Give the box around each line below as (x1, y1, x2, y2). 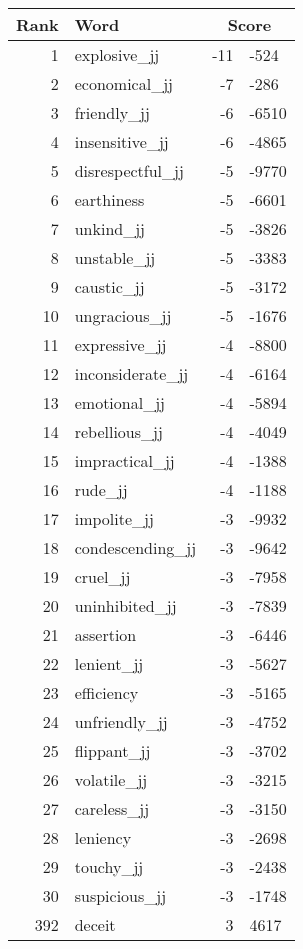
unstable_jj (74, 246, 156, 269)
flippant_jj (74, 739, 151, 762)
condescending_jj (74, 536, 197, 559)
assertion (74, 623, 137, 646)
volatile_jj (74, 768, 148, 791)
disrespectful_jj (74, 159, 184, 182)
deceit (74, 913, 116, 936)
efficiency (74, 681, 139, 704)
